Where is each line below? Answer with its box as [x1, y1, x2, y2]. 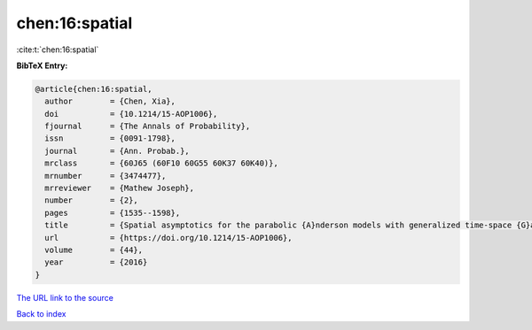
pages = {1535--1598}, [44, 208, 181, 218]
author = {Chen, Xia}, [44, 96, 176, 106]
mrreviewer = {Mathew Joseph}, [44, 183, 195, 194]
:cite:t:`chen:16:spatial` [16, 44, 99, 55]
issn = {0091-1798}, [44, 134, 176, 143]
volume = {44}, [44, 245, 144, 255]
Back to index [16, 309, 66, 319]
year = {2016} [44, 257, 148, 267]
